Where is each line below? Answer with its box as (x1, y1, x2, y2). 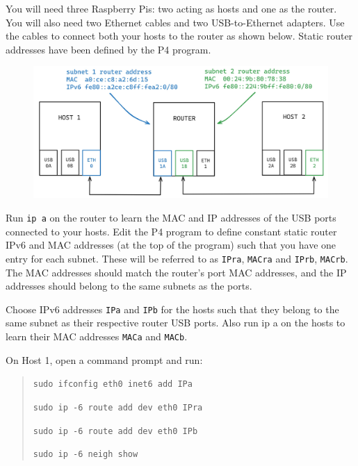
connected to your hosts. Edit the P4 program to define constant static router (6, 224, 337, 238)
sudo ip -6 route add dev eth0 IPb (33, 426, 198, 436)
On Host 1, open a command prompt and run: (6, 352, 203, 367)
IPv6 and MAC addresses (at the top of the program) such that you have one (6, 238, 336, 252)
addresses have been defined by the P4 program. (6, 42, 211, 56)
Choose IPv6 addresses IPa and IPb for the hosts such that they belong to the (6, 301, 339, 316)
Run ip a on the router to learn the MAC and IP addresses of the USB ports (6, 210, 336, 225)
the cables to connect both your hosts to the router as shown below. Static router (6, 28, 353, 43)
